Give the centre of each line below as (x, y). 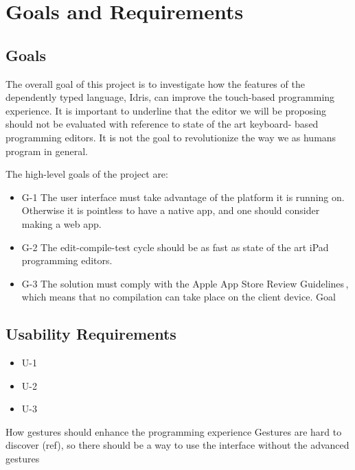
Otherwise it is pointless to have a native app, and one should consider (171, 210)
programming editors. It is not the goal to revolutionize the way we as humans (171, 137)
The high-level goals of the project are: (87, 174)
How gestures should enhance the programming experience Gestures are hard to (174, 431)
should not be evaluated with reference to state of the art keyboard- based (162, 124)
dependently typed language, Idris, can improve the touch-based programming (170, 97)
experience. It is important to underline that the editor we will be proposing (166, 110)
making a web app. (61, 223)
